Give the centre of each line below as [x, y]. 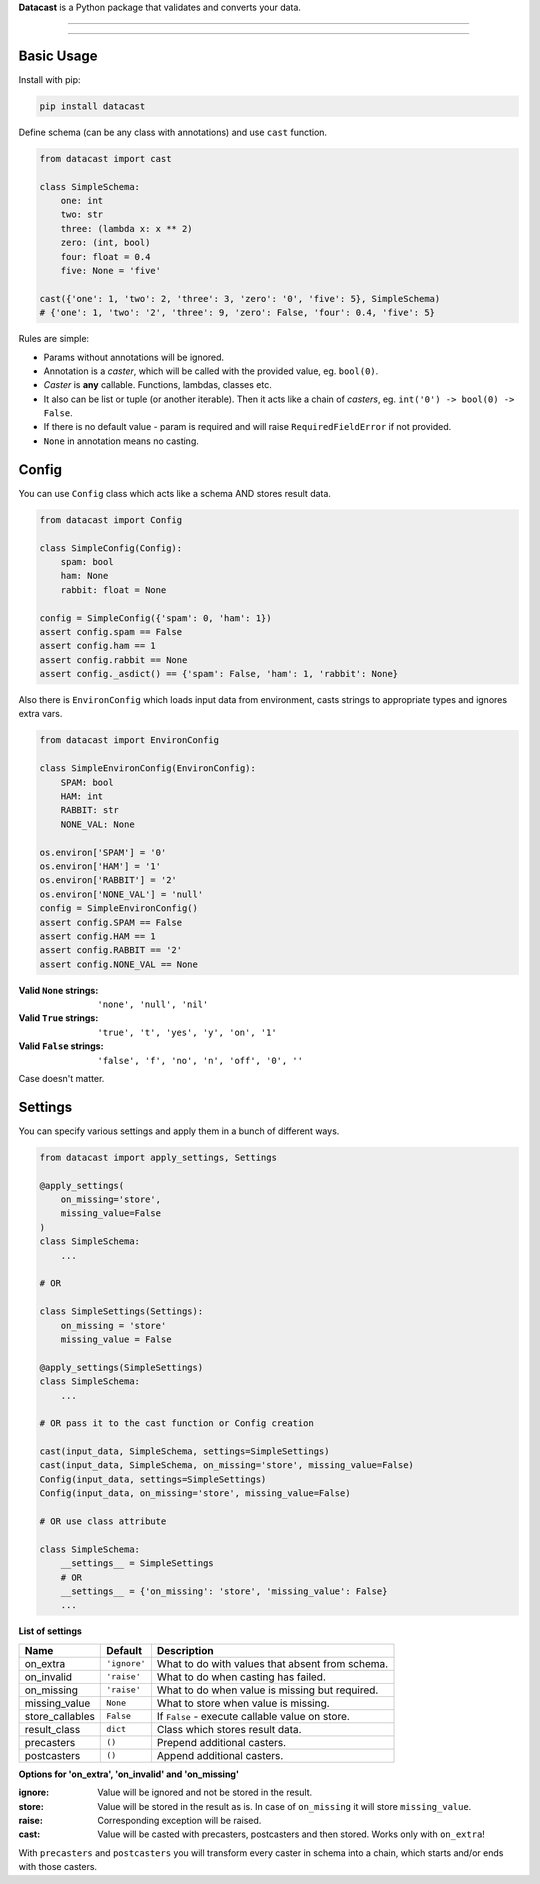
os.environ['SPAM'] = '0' [103, 852]
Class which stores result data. [229, 1729]
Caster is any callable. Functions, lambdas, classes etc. [157, 385]
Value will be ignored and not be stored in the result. [205, 1792]
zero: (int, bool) [105, 243]
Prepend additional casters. [221, 1742]
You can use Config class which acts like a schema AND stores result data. [175, 493]
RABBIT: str [90, 810]
